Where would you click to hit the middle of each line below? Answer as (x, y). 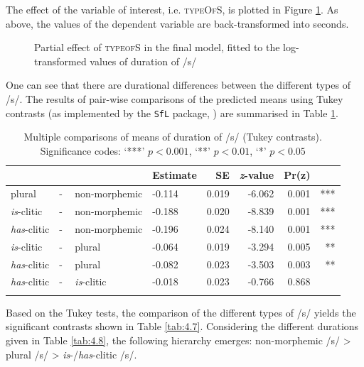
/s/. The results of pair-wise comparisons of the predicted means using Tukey (175, 98)
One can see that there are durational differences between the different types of (178, 85)
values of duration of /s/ (143, 61)
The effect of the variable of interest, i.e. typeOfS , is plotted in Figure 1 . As (172, 9)
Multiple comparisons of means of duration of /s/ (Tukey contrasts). (173, 137)
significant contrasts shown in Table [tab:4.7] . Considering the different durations (182, 326)
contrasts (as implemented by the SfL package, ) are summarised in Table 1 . (172, 113)
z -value (257, 175)
